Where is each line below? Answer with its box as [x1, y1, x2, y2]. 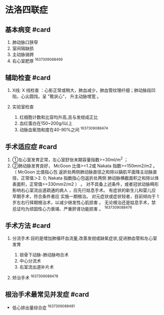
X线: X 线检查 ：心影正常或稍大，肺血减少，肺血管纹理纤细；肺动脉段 [12, 88, 151, 93]
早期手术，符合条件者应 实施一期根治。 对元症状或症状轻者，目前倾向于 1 [12, 193, 159, 199]
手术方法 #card [5, 221, 51, 230]
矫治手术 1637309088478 [12, 274, 59, 280]
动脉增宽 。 [78, 93, 102, 99]
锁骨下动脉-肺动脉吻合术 [19, 252, 69, 258]
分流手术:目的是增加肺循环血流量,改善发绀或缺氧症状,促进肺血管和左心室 [12, 235, 157, 241]
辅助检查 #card [5, 74, 51, 82]
